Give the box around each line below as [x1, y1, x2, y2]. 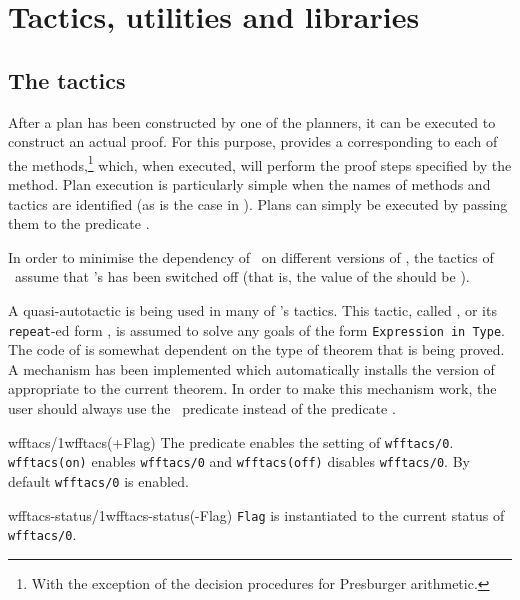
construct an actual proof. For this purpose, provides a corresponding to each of [8, 131, 498, 152]
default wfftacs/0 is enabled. [8, 470, 189, 491]
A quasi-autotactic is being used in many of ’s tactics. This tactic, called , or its [8, 299, 497, 320]
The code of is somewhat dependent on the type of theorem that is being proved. [8, 339, 505, 360]
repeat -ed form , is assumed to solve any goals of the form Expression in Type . [8, 319, 505, 340]
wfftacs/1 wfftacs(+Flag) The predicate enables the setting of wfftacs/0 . [8, 431, 454, 452]
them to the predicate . [8, 213, 150, 234]
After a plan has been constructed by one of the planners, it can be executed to [8, 111, 496, 132]
